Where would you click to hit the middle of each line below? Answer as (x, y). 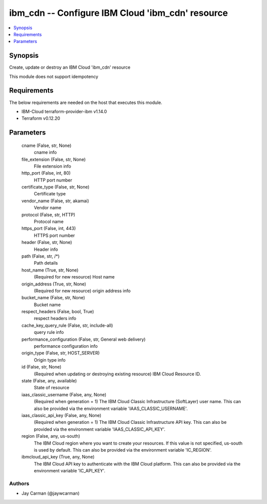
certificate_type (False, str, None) (56, 187)
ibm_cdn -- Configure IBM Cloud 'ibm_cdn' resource (119, 13)
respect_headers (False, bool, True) (58, 312)
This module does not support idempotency (54, 76)
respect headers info (55, 319)
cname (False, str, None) (46, 145)
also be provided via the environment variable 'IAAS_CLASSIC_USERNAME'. (111, 409)
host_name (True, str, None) (50, 270)
